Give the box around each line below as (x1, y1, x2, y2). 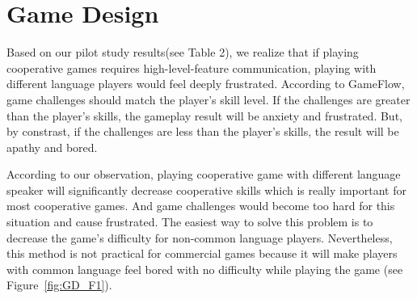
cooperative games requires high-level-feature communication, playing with (6, 59, 377, 76)
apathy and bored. (6, 138, 98, 155)
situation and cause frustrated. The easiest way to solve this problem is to (6, 213, 373, 230)
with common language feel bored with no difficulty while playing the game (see (6, 260, 403, 277)
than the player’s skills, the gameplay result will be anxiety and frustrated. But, (6, 107, 402, 124)
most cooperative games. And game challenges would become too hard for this (6, 197, 395, 214)
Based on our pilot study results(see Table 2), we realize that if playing (6, 44, 359, 61)
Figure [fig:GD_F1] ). (6, 276, 112, 293)
